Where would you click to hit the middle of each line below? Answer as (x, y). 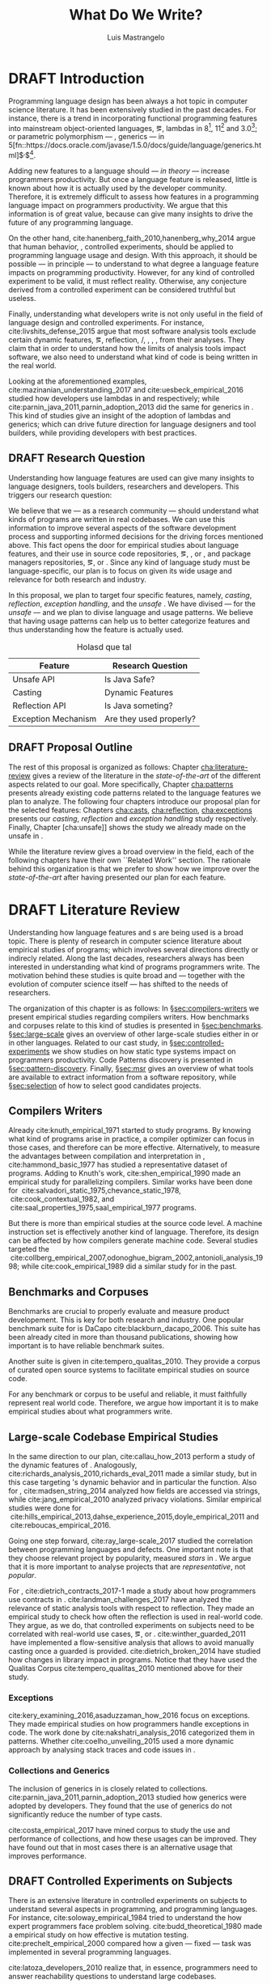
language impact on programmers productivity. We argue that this (118, 205)
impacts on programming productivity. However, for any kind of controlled (131, 272)
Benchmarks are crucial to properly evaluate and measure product (119, 1312)
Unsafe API (34, 679)
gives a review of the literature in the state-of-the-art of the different (146, 775)
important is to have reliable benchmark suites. (87, 1346)
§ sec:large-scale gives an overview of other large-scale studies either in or (133, 1034)
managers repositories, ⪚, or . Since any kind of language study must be (129, 562)
